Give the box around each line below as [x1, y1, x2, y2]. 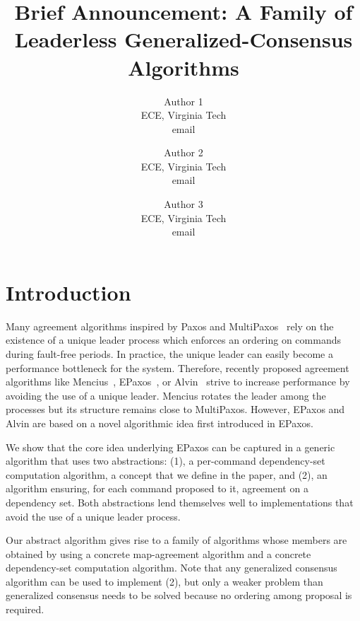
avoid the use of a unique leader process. [6, 509, 181, 523]
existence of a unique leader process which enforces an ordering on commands [6, 332, 341, 347]
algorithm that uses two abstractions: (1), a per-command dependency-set [6, 453, 325, 468]
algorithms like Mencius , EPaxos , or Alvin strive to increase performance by [6, 374, 350, 389]
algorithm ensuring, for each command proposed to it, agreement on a [6, 481, 308, 496]
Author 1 [164, 93, 203, 108]
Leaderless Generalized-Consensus [14, 25, 353, 54]
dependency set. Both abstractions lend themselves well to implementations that [6, 494, 354, 509]
